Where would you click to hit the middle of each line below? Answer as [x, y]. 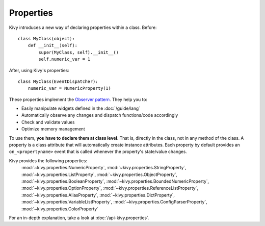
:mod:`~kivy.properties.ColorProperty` [60, 209]
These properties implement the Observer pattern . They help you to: [78, 99]
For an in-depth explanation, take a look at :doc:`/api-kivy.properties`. [79, 218]
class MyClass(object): [46, 38]
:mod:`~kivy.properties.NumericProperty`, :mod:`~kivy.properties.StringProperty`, [104, 168]
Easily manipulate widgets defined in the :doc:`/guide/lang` [81, 108]
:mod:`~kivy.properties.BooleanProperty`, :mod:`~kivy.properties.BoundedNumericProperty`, [115, 181]
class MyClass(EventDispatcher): [58, 81]
